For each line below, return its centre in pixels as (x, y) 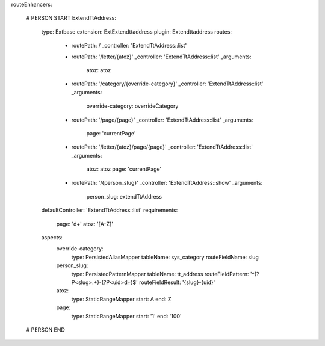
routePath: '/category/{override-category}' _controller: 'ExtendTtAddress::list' (167, 84)
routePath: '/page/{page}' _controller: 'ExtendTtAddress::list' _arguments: (162, 120)
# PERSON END (46, 329)
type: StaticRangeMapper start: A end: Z (121, 299)
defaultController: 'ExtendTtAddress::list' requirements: (110, 210)
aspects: (52, 238)
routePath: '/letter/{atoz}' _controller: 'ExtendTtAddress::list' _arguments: (161, 57)
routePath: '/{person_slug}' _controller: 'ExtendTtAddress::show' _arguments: (167, 183)
